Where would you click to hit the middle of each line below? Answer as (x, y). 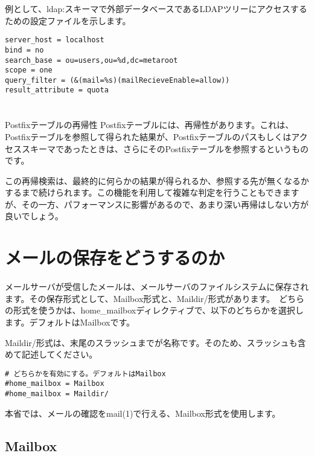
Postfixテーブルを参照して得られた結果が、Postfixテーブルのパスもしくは (148, 136)
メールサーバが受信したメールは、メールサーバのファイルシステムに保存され (157, 287)
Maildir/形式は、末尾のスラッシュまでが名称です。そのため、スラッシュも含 (155, 342)
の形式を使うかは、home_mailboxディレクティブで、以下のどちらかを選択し (154, 310)
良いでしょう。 (34, 216)
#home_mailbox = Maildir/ (57, 394)
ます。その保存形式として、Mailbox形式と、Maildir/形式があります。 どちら (155, 298)
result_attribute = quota (57, 90)
